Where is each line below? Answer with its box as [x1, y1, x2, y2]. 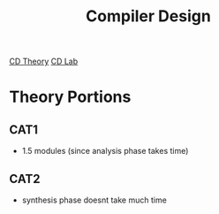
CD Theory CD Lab [9, 56, 79, 67]
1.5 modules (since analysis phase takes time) [21, 146, 189, 157]
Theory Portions [9, 87, 132, 107]
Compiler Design [85, 6, 212, 27]
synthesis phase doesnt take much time [21, 195, 168, 205]
